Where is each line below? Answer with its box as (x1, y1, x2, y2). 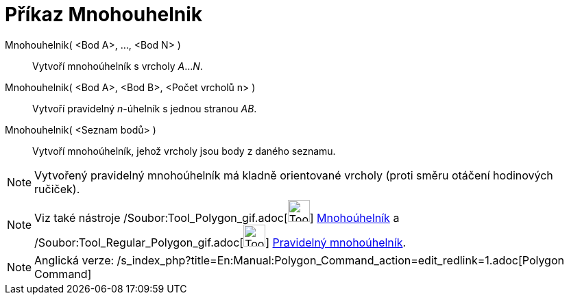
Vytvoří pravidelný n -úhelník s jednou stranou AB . (32, 102, 257, 114)
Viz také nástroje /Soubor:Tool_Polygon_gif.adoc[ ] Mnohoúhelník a (34, 210, 400, 225)
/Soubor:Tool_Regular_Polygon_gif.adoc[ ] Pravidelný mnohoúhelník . (34, 235, 407, 249)
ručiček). (34, 182, 80, 196)
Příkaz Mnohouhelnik (5, 3, 203, 26)
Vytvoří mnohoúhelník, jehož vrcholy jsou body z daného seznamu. (32, 145, 336, 157)
